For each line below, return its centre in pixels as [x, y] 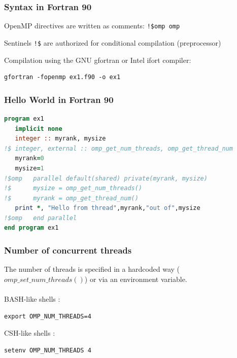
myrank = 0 [29, 158]
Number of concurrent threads [68, 250]
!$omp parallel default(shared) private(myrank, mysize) [106, 178]
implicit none [39, 129]
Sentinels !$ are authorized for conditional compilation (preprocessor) [113, 42]
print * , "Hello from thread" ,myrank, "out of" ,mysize [108, 208]
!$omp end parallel [41, 218]
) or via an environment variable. [136, 279]
